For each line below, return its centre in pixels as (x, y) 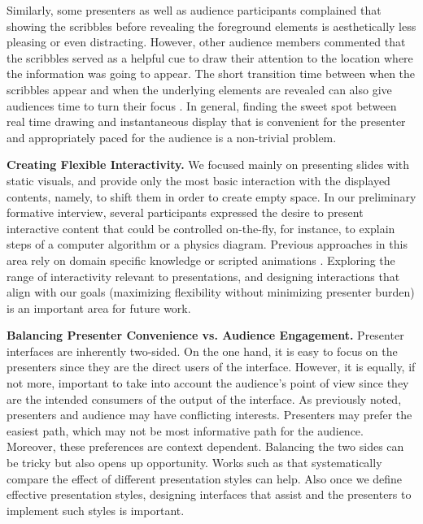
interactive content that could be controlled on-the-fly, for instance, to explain (201, 228)
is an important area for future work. (99, 307)
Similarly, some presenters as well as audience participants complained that (194, 10)
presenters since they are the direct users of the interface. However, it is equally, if (211, 367)
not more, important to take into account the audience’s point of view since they (208, 383)
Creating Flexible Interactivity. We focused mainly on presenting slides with (208, 165)
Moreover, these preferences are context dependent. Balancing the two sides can (205, 446)
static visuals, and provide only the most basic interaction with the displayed (198, 180)
